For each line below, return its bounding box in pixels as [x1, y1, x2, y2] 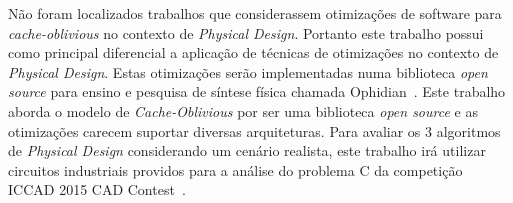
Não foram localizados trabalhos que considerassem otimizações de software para [8, 3, 502, 23]
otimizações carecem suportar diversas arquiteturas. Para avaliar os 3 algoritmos [8, 120, 501, 141]
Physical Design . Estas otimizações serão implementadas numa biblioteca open [8, 61, 488, 82]
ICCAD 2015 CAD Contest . [8, 179, 186, 200]
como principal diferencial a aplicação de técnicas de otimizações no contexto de [8, 42, 499, 63]
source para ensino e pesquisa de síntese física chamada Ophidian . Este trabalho [8, 81, 506, 102]
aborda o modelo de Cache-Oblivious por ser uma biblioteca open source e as [8, 100, 478, 121]
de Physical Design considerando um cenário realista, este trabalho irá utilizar [8, 140, 486, 161]
